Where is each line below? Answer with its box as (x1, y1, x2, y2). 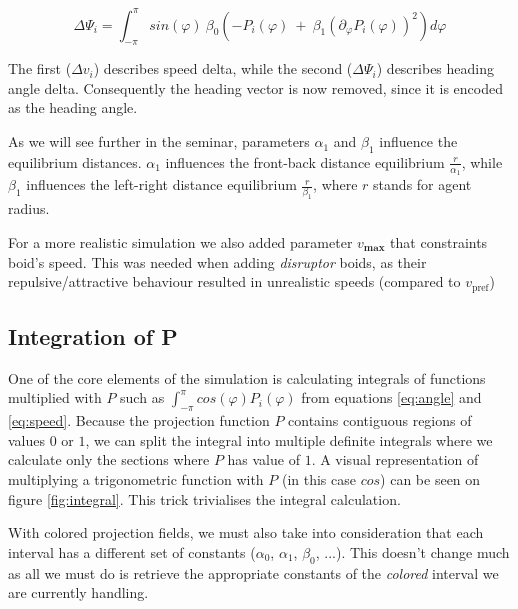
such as (120, 387, 165, 408)
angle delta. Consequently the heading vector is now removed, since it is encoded (8, 77, 504, 98)
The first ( (8, 58, 72, 79)
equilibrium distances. (8, 151, 142, 172)
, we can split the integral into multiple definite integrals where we (85, 429, 493, 450)
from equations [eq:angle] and (301, 387, 482, 408)
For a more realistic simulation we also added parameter (8, 231, 353, 252)
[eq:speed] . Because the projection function (8, 410, 270, 431)
